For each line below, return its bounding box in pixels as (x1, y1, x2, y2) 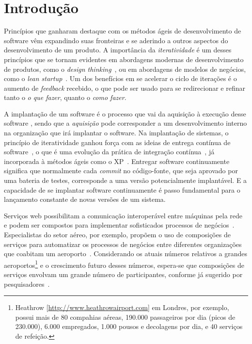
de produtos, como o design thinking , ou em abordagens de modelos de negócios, (4, 64, 246, 74)
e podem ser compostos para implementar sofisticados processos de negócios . (4, 220, 235, 230)
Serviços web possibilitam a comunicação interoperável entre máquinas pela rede (4, 210, 243, 220)
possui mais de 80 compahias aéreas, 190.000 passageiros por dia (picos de (15, 311, 236, 322)
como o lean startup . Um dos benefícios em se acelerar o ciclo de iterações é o (4, 73, 237, 83)
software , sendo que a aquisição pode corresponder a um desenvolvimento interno (4, 118, 247, 128)
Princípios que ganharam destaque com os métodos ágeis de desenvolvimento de (4, 26, 241, 36)
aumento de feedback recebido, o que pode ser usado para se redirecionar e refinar (4, 82, 245, 93)
